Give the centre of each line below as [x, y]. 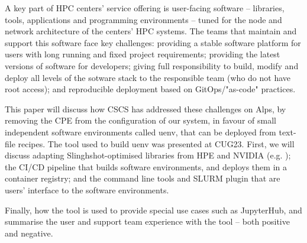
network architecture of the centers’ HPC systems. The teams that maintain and [151, 31]
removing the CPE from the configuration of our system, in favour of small [140, 120]
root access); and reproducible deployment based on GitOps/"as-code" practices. [150, 89]
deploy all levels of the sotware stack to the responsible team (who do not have [148, 77]
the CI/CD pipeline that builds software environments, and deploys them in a [146, 166]
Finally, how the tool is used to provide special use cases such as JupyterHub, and [153, 210]
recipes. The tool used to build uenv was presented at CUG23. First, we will [156, 143]
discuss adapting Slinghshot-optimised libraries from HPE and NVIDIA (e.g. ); [148, 155]
